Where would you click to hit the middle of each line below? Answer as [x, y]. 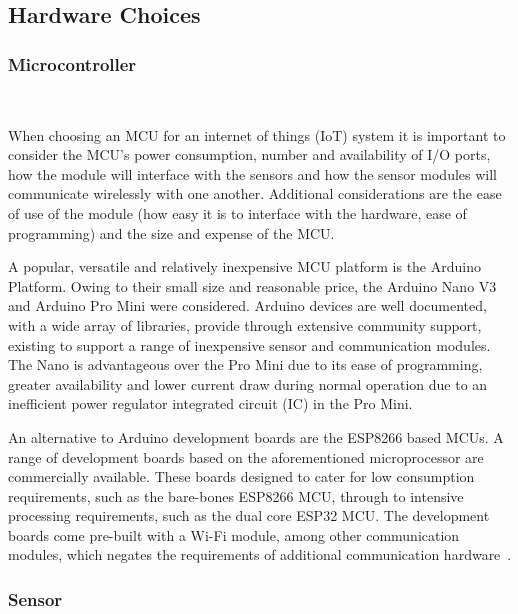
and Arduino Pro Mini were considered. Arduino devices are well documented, [247, 305]
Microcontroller [72, 63]
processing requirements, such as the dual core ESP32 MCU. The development [249, 515]
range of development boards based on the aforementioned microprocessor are [246, 456]
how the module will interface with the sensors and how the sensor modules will [252, 173]
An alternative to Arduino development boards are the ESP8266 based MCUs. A [256, 436]
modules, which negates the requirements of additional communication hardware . [260, 554]
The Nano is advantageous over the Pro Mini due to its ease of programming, [245, 364]
